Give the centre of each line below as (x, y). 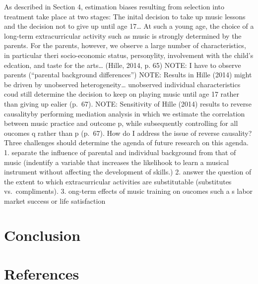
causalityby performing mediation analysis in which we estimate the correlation (125, 113)
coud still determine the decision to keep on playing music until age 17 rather (122, 94)
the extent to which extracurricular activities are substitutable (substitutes (118, 181)
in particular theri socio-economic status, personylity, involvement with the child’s (129, 55)
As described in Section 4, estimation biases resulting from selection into (114, 6)
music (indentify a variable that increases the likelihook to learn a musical (117, 162)
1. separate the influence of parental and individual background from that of (120, 152)
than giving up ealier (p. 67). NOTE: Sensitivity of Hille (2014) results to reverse (128, 103)
